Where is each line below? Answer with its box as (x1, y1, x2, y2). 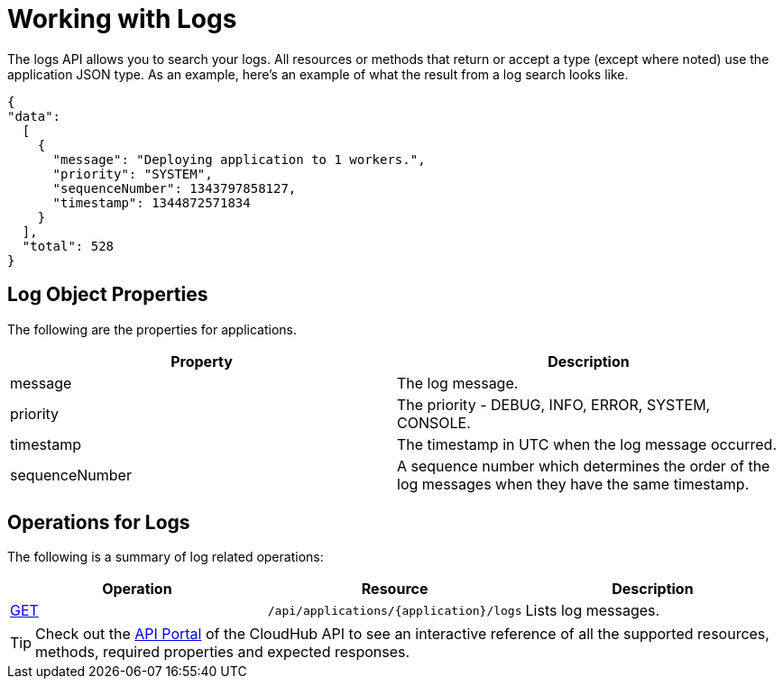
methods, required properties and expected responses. (35, 643, 410, 662)
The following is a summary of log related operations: (7, 549, 324, 565)
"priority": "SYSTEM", (52, 166, 213, 181)
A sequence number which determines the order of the (397, 456, 770, 475)
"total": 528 (22, 238, 115, 253)
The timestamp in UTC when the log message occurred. (397, 434, 777, 453)
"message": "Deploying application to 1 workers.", (52, 151, 426, 167)
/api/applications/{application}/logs (267, 603, 522, 617)
